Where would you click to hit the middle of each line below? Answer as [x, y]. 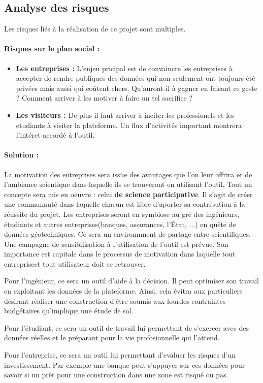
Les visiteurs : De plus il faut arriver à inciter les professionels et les [125, 115]
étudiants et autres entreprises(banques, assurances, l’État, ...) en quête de [120, 224]
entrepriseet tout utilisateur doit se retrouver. [75, 263]
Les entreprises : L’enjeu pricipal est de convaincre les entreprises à [124, 68]
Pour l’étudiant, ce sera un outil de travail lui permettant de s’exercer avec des [127, 327]
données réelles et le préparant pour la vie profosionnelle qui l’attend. [112, 338]
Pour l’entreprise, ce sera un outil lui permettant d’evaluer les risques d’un [120, 355]
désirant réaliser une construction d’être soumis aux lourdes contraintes [115, 300]
